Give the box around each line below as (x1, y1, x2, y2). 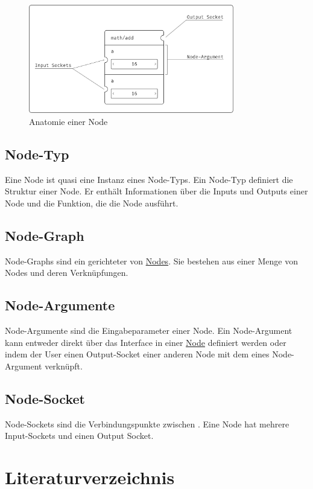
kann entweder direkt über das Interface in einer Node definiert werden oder (5, 336, 286, 348)
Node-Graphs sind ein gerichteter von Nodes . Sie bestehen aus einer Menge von (5, 254, 298, 267)
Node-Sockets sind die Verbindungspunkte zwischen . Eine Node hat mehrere (5, 417, 289, 430)
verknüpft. (45, 359, 83, 372)
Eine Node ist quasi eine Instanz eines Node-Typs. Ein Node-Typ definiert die (5, 173, 293, 185)
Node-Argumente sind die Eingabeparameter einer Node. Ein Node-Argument (5, 324, 292, 336)
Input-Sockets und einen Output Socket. (5, 429, 154, 442)
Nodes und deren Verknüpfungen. (5, 266, 128, 279)
